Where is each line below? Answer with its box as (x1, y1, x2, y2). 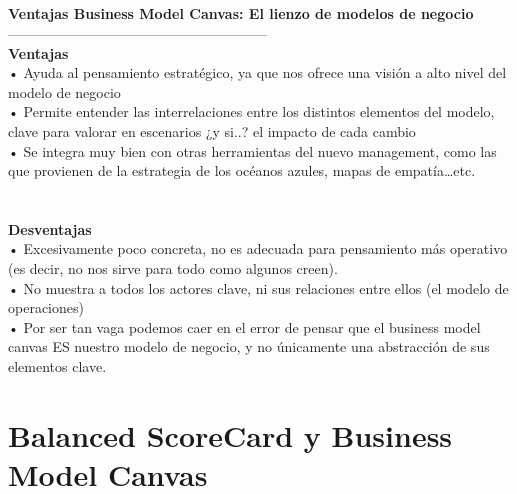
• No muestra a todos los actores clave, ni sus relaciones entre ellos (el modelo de (8, 277, 509, 298)
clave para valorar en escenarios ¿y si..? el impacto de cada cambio (8, 120, 416, 141)
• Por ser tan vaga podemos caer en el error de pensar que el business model (8, 316, 481, 337)
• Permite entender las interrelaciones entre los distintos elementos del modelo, (8, 101, 495, 122)
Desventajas (8, 218, 92, 239)
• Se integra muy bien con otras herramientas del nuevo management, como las (8, 140, 497, 161)
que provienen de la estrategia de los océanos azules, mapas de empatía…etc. (8, 160, 476, 181)
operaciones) (8, 297, 84, 318)
